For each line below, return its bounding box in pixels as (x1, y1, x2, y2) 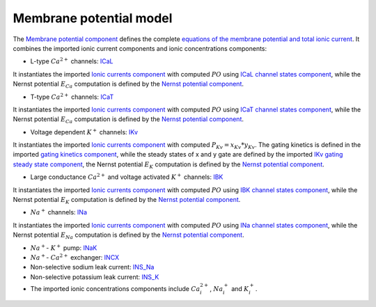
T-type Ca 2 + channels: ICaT (30, 91, 114, 101)
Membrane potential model (13, 10, 173, 26)
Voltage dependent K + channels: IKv (30, 127, 139, 136)
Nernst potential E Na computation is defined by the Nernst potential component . (13, 230, 244, 240)
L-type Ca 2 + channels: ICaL (30, 56, 113, 65)
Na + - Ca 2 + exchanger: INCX (30, 253, 120, 261)
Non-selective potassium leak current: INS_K (30, 272, 159, 281)
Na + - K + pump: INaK (30, 242, 97, 252)
